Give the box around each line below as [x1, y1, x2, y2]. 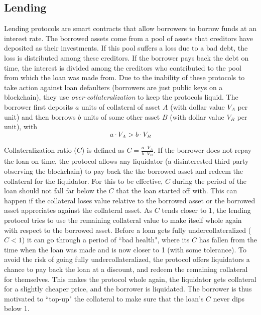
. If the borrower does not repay [153, 145, 252, 155]
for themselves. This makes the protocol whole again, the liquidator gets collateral [4, 273, 256, 284]
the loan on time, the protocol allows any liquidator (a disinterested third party [4, 156, 249, 166]
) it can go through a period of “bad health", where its [22, 234, 190, 245]
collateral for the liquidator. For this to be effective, [4, 175, 163, 186]
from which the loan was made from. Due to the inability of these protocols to [4, 72, 245, 83]
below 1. [4, 303, 30, 313]
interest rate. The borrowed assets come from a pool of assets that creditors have [4, 33, 253, 43]
